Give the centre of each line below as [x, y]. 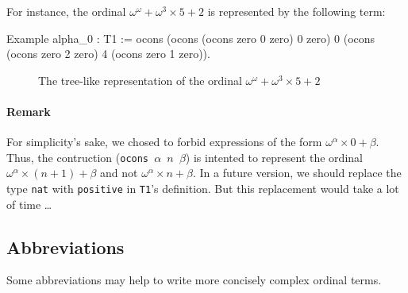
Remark [29, 111]
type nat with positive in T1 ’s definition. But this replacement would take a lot [203, 189]
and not [119, 173]
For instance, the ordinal [66, 11]
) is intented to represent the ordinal [274, 157]
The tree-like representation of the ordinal [140, 80]
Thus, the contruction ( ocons [78, 157]
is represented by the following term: [296, 11]
